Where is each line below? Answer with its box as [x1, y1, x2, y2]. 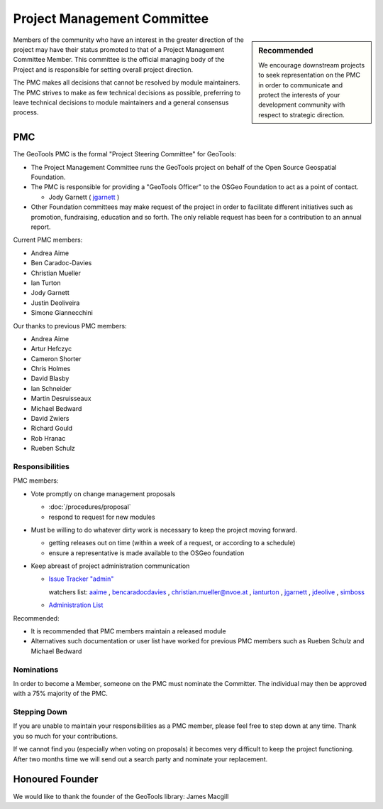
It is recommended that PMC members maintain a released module [30, 627, 226, 636]
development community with [258, 100, 345, 109]
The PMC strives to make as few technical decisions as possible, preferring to [13, 88, 241, 97]
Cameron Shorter [30, 354, 82, 363]
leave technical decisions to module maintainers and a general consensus [13, 98, 229, 107]
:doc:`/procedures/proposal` [48, 503, 131, 511]
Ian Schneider [30, 384, 72, 392]
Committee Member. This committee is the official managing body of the [13, 55, 225, 64]
